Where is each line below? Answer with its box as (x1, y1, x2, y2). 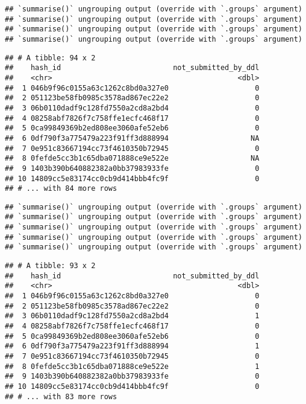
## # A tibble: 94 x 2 (5, 53, 96, 62)
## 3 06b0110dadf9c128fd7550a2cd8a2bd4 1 (5, 312, 260, 321)
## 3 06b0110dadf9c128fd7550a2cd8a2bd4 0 (5, 103, 260, 112)
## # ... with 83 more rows (5, 392, 117, 401)
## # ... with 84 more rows (5, 184, 117, 193)
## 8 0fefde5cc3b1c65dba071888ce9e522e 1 (5, 362, 260, 371)
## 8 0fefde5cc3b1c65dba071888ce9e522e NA (5, 154, 260, 163)
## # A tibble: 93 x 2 (5, 261, 96, 271)
